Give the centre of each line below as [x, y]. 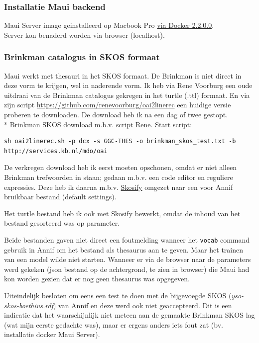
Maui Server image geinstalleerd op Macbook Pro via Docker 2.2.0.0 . [109, 25]
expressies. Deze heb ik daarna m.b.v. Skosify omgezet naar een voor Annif [119, 187]
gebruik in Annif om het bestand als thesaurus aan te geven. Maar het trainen [124, 249]
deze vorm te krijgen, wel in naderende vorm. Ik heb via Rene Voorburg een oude [128, 85]
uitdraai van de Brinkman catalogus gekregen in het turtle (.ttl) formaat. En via [127, 95]
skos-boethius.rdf [29, 305]
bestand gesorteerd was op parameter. [62, 223]
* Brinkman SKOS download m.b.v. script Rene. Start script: [98, 124]
